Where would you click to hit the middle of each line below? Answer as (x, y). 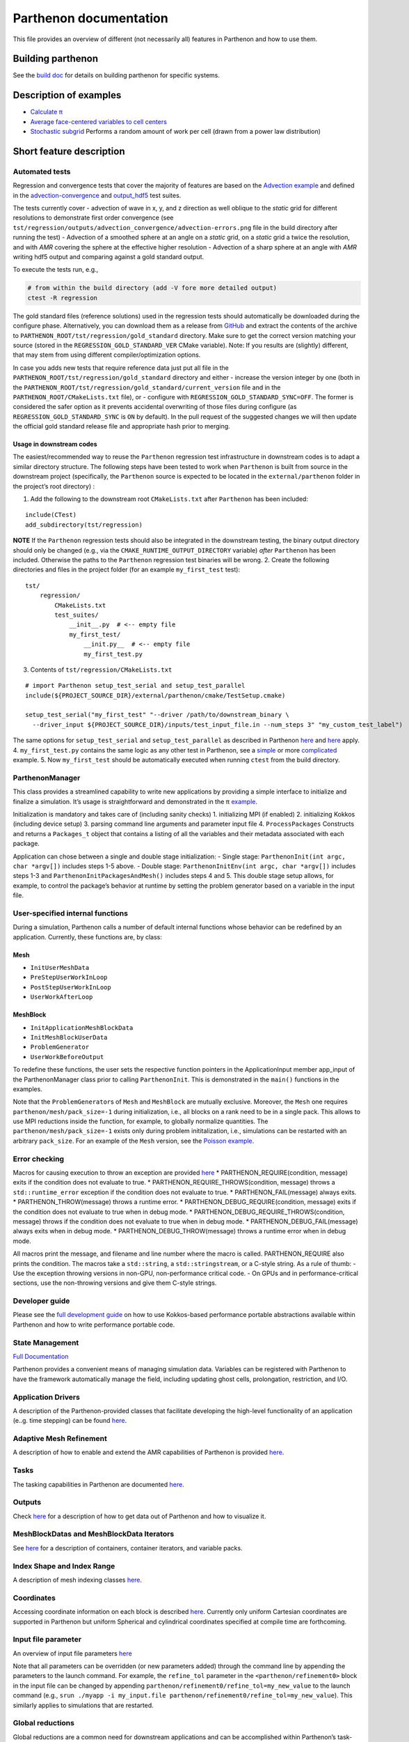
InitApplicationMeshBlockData (82, 1027)
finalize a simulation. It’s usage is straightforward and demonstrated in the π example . (135, 801)
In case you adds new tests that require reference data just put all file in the (121, 368)
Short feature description (69, 151)
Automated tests (42, 171)
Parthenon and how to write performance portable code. (94, 1325)
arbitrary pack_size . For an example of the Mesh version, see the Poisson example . (134, 1141)
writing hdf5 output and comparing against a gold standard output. (109, 257)
